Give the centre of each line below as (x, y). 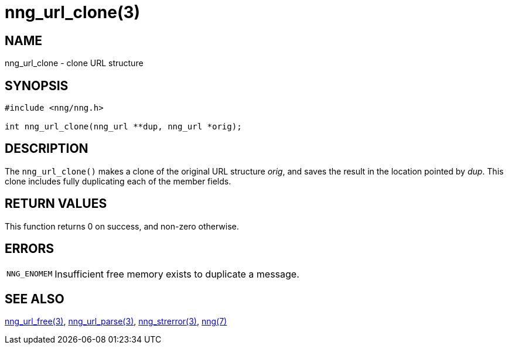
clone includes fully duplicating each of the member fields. (118, 181)
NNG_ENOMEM (30, 274)
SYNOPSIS (37, 85)
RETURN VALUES (56, 204)
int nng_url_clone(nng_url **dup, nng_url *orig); (123, 127)
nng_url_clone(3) (73, 12)
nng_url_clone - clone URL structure (74, 63)
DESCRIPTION (47, 149)
